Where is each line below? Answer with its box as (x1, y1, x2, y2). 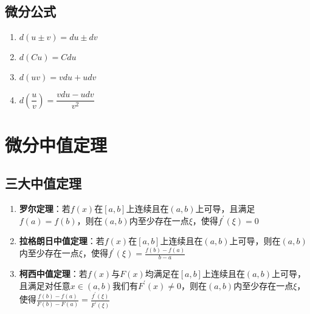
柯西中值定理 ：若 (19, 267, 88, 280)
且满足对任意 (19, 279, 71, 292)
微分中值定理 (5, 132, 108, 157)
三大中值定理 (5, 174, 81, 193)
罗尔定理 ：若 (19, 202, 71, 215)
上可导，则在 (229, 234, 281, 247)
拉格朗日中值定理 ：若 (19, 234, 105, 247)
